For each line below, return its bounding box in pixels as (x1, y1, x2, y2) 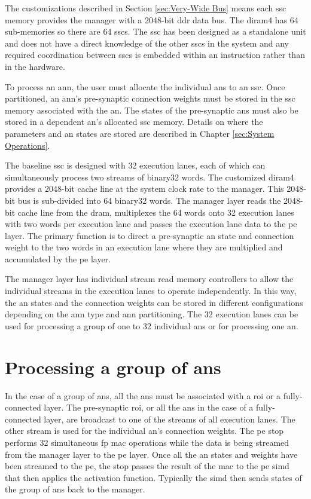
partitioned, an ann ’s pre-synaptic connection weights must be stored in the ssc (5, 92, 295, 105)
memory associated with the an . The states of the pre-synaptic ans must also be (5, 103, 298, 116)
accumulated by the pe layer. (5, 252, 111, 265)
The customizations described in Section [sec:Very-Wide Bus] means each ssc (5, 2, 286, 14)
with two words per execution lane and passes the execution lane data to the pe (5, 218, 297, 230)
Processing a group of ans (5, 354, 221, 379)
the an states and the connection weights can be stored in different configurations (5, 296, 303, 308)
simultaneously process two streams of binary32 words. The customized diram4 (5, 170, 294, 183)
